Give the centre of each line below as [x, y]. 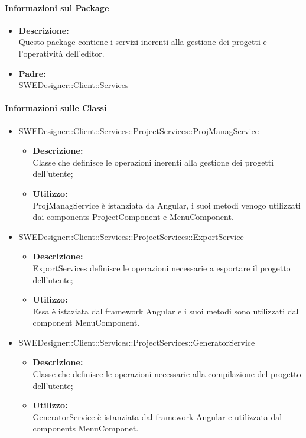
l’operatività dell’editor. [61, 53]
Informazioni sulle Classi [56, 108]
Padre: [32, 73]
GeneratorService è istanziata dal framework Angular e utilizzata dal [157, 416]
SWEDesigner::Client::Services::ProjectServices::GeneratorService [137, 342]
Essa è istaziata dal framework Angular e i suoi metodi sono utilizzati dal [166, 311]
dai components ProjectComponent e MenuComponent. [133, 217]
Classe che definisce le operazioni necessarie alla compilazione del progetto [167, 374]
